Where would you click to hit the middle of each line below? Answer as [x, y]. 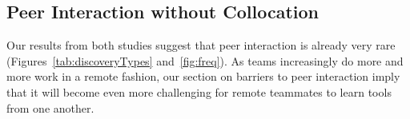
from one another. [50, 107]
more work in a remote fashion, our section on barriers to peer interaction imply [203, 76]
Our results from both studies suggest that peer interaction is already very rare [201, 45]
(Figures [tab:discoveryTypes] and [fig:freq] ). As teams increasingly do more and [205, 60]
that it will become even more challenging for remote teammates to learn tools [199, 91]
